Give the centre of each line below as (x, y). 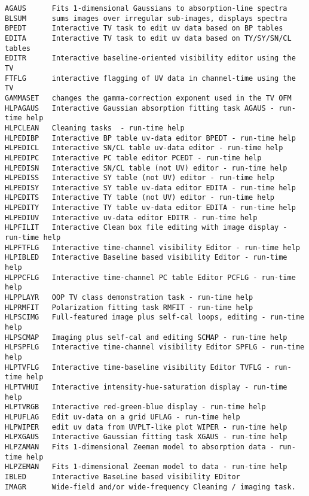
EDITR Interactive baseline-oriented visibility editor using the (150, 58)
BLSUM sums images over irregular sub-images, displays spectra (146, 18)
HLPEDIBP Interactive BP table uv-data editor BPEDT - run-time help (150, 138)
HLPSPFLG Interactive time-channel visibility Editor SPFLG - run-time (155, 347)
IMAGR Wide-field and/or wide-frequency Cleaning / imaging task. (150, 487)
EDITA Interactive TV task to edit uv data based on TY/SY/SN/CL (148, 38)
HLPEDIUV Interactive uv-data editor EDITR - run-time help (131, 217)
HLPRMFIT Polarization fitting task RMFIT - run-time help (129, 307)
